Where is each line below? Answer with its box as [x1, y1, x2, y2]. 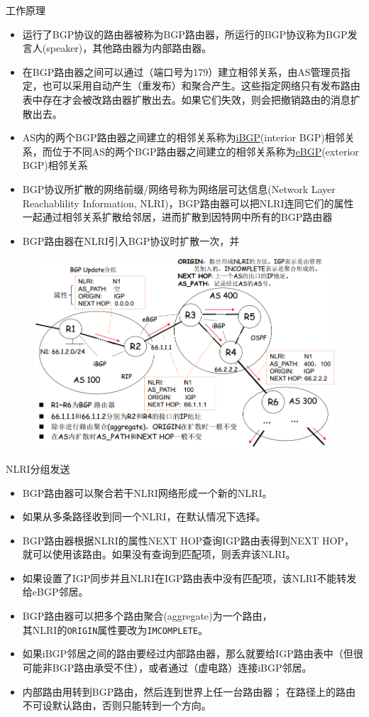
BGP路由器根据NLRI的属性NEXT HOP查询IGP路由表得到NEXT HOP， [22, 532, 354, 547]
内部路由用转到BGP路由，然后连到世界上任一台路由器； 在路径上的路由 [22, 684, 356, 699]
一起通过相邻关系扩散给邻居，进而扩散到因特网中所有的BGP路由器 [22, 209, 333, 224]
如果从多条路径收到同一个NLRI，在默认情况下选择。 [22, 509, 266, 524]
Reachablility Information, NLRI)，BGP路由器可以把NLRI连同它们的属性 [22, 195, 354, 210]
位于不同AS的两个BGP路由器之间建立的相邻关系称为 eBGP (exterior [52, 143, 359, 158]
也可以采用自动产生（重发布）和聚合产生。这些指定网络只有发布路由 [42, 78, 360, 93]
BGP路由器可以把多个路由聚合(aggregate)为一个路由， [22, 608, 272, 623]
